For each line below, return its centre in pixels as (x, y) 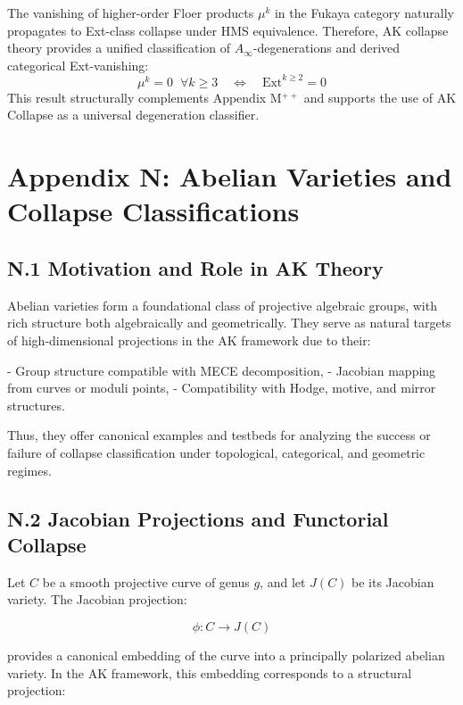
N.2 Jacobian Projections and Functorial (198, 518)
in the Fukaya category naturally (364, 12)
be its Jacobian (393, 581)
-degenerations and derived (327, 48)
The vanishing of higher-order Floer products (131, 12)
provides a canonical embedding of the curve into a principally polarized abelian (226, 655)
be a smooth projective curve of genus (146, 581)
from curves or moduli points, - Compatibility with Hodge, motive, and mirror (222, 388)
